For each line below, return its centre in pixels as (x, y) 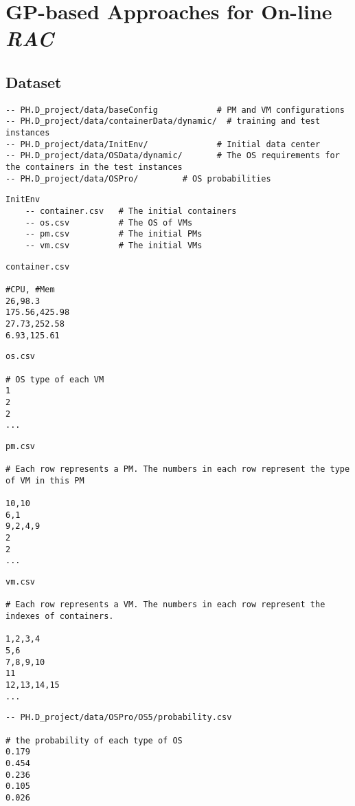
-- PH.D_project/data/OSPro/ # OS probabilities (138, 178)
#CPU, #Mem (30, 289)
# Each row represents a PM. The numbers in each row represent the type (178, 469)
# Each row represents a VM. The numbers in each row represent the (165, 605)
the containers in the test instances (94, 167)
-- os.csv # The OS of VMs (109, 222)
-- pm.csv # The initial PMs (114, 234)
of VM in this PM (45, 480)
